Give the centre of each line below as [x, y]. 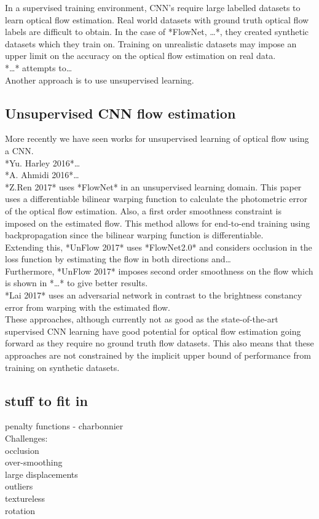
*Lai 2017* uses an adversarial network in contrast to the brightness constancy [154, 295]
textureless [25, 498]
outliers [19, 486]
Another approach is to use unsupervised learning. [100, 80]
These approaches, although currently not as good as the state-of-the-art [142, 319]
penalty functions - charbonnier [64, 426]
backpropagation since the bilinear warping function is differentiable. [134, 235]
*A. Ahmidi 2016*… [42, 175]
